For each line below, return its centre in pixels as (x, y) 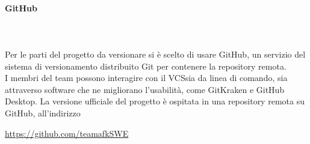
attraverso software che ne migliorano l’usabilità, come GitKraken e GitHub (145, 89)
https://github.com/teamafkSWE (67, 133)
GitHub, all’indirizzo (43, 112)
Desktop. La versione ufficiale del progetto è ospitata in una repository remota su (155, 101)
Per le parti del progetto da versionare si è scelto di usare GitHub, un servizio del (155, 54)
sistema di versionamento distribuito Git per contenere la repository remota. (146, 66)
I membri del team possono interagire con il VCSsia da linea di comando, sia (146, 78)
